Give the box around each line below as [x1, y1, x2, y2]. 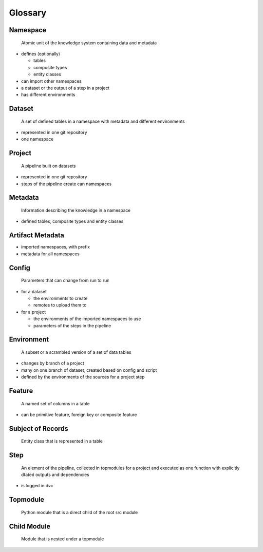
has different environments [21, 92, 75, 97]
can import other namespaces [21, 78, 82, 84]
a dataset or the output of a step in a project [21, 85, 110, 91]
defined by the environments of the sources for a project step [21, 374, 145, 380]
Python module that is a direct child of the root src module [21, 509, 138, 515]
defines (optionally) [21, 51, 60, 57]
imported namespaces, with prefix [21, 244, 90, 250]
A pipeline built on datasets [21, 163, 76, 169]
